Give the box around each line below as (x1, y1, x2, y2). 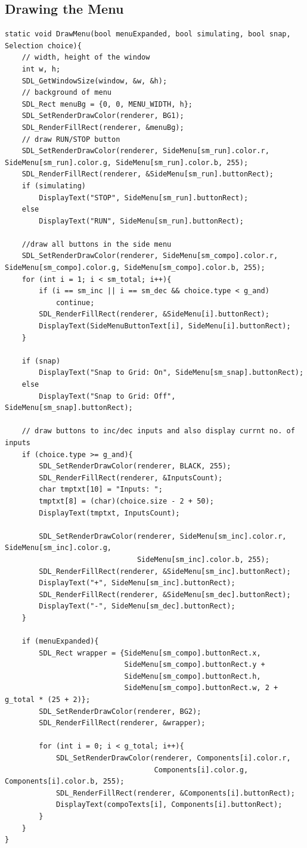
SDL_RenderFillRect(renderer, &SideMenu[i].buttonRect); (39, 310, 269, 319)
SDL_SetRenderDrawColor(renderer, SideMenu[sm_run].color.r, (21, 147, 269, 156)
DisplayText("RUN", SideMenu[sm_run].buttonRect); (39, 216, 244, 225)
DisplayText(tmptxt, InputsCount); (39, 508, 180, 517)
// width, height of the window (21, 53, 150, 62)
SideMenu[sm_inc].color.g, (5, 543, 111, 552)
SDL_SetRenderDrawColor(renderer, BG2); (39, 707, 201, 716)
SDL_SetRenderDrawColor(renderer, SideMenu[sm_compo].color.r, (21, 251, 278, 260)
